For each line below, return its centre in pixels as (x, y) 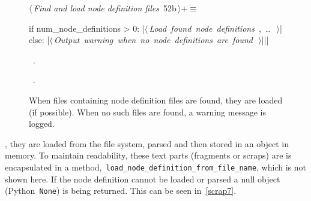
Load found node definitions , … (210, 28)
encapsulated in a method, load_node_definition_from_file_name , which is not (155, 167)
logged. (42, 124)
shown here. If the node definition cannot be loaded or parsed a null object (143, 179)
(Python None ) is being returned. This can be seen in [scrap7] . (121, 191)
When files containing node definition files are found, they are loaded (156, 100)
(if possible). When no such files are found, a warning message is (147, 112)
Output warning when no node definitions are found (153, 40)
